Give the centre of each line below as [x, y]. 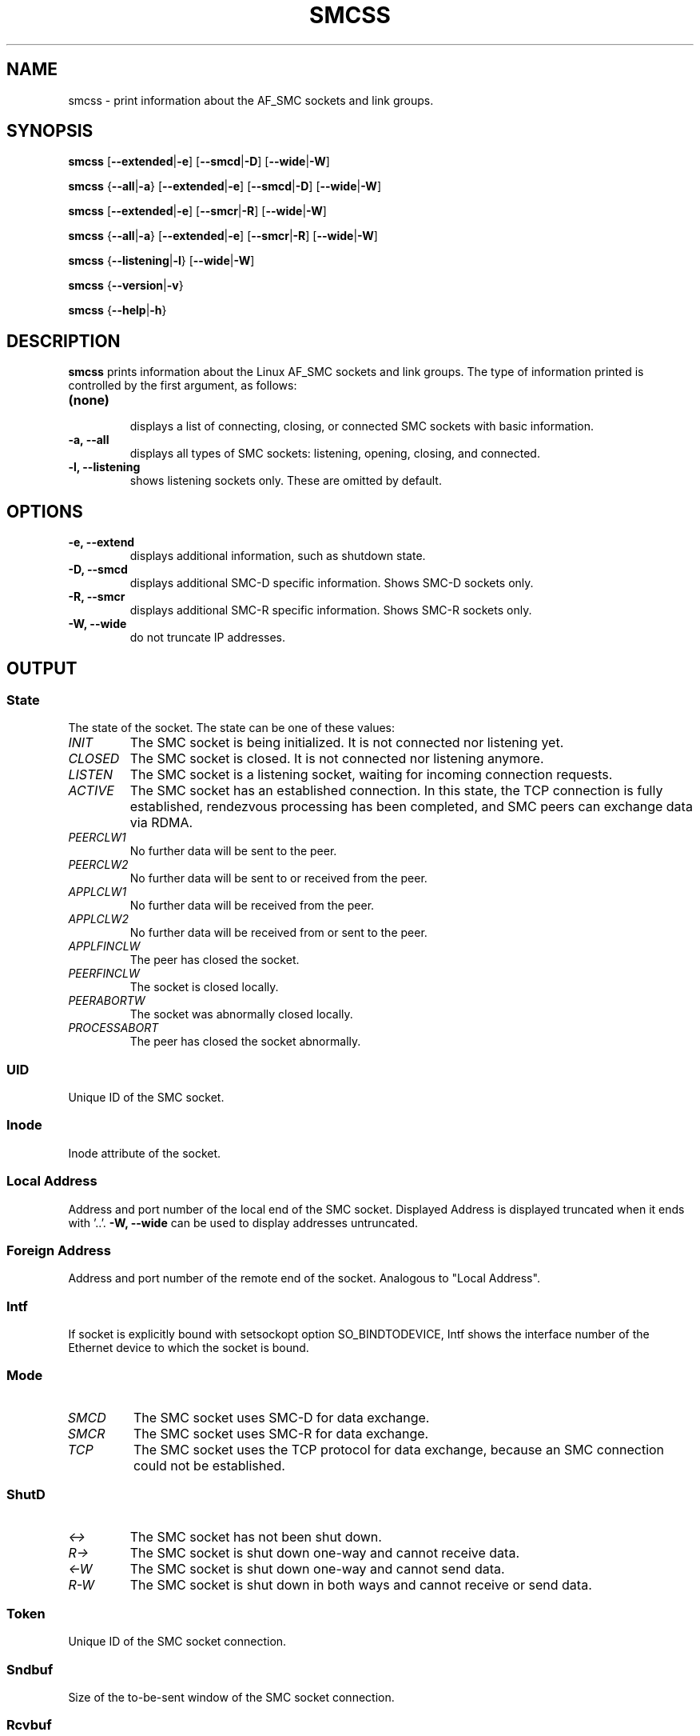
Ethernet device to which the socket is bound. [189, 1348]
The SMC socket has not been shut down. [256, 1536]
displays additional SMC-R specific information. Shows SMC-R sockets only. [331, 610]
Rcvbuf [29, 1725]
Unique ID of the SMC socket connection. [177, 1642]
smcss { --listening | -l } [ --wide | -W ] [161, 261]
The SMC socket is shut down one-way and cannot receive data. [324, 1552]
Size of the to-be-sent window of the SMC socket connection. [231, 1698]
